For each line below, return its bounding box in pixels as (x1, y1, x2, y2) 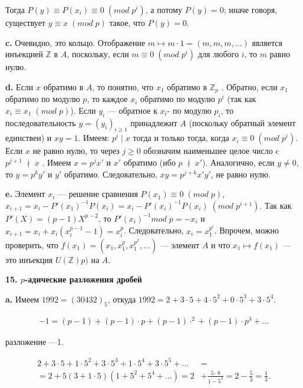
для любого (197, 48, 239, 60)
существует (5, 17, 45, 28)
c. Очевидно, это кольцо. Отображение (5, 36, 146, 48)
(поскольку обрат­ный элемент (189, 116, 296, 129)
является (252, 36, 282, 48)
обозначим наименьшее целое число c (143, 144, 279, 157)
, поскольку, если (67, 48, 129, 60)
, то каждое (87, 93, 128, 105)
